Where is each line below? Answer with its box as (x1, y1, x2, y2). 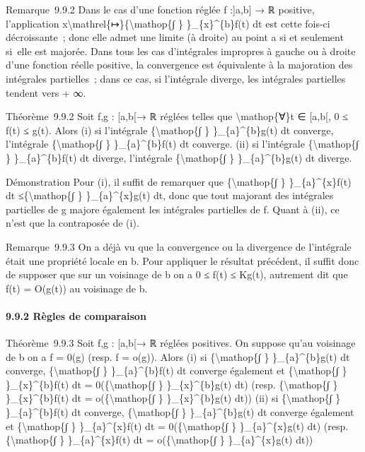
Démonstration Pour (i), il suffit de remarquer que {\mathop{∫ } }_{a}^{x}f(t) (6, 174, 352, 189)
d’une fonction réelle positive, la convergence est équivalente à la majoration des (6, 57, 353, 72)
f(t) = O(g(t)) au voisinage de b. (6, 280, 148, 295)
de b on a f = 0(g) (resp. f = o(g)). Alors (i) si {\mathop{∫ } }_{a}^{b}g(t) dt (6, 349, 350, 364)
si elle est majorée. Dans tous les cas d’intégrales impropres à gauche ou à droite (6, 43, 356, 58)
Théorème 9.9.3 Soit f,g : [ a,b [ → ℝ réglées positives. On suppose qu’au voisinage (6, 335, 356, 350)
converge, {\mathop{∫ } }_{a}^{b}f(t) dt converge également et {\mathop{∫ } (6, 363, 347, 378)
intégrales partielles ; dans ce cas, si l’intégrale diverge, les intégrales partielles (6, 71, 346, 85)
